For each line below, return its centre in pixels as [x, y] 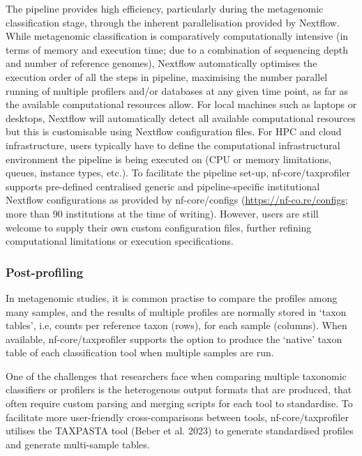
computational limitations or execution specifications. [120, 241]
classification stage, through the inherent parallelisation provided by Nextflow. [173, 22]
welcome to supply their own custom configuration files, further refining [159, 227]
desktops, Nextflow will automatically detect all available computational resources [181, 117]
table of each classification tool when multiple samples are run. [140, 352]
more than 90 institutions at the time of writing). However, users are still [162, 213]
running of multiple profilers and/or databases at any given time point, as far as [177, 90]
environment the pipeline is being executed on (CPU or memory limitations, [169, 159]
